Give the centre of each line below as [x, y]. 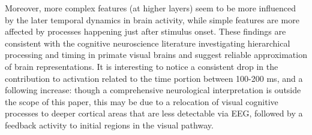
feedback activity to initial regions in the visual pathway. [109, 125]
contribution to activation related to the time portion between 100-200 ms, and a [154, 78]
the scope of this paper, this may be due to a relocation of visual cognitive [142, 101]
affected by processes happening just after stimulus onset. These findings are [145, 31]
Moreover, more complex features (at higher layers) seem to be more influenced [151, 8]
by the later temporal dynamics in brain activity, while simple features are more [152, 19]
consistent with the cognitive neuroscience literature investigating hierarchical [148, 43]
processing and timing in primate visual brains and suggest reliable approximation [156, 55]
